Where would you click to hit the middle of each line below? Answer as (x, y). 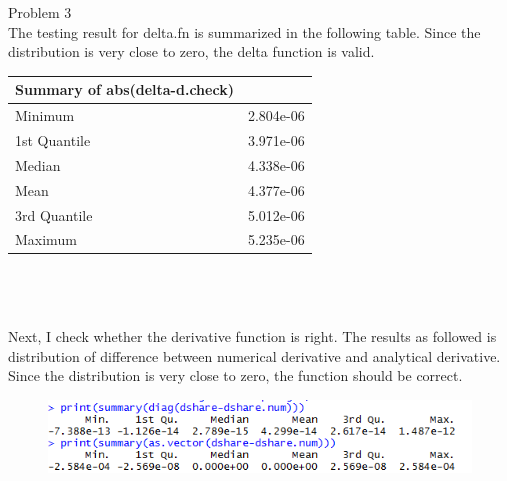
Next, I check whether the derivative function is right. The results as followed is (252, 336)
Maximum (46, 239)
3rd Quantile (54, 214)
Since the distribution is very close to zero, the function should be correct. (235, 375)
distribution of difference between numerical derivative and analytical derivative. (254, 355)
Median (38, 164)
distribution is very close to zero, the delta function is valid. (191, 51)
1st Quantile (53, 139)
